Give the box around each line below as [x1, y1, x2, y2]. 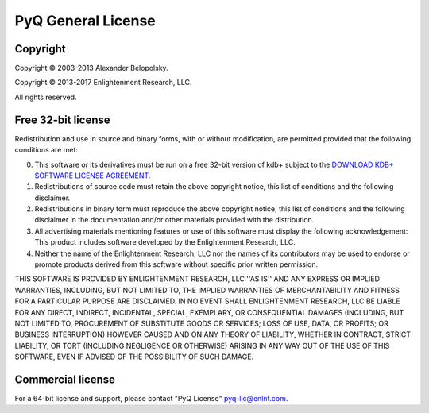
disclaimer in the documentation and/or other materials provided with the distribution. [34, 215, 315, 225]
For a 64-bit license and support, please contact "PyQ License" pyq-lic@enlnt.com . [14, 394, 288, 403]
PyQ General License [14, 12, 157, 29]
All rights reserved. [14, 92, 77, 102]
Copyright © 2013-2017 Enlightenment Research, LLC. [14, 78, 192, 87]
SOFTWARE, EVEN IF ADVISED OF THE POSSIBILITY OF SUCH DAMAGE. [14, 352, 254, 361]
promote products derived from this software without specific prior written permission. [34, 260, 319, 269]
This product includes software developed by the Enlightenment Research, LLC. [34, 237, 296, 247]
